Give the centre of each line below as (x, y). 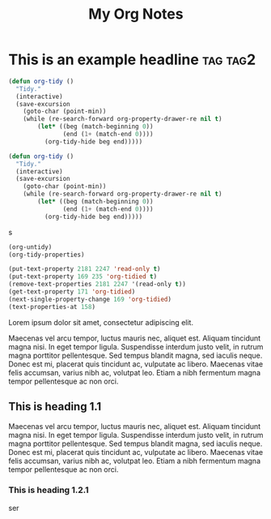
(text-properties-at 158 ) (52, 307)
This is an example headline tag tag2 (132, 60)
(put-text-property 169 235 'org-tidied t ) (83, 277)
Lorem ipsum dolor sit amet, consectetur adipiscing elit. (101, 322)
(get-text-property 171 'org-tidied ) (72, 292)
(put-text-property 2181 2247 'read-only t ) (85, 269)
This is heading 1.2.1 (49, 490)
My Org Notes (136, 14)
